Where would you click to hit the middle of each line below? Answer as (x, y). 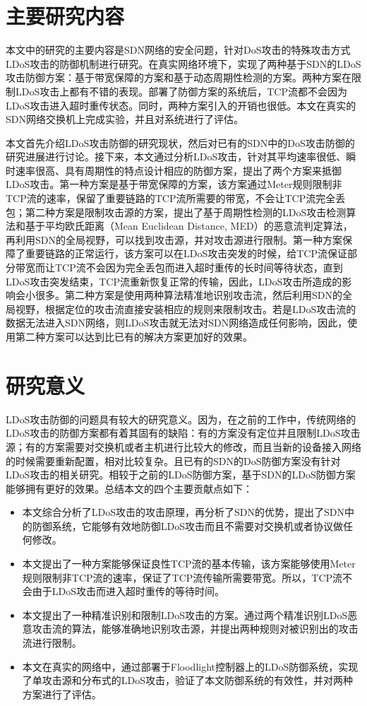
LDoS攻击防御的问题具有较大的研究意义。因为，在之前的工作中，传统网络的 (181, 419)
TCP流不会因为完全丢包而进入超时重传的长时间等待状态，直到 (199, 267)
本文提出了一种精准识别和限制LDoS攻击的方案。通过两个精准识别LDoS (185, 614)
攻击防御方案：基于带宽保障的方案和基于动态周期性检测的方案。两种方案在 (179, 77)
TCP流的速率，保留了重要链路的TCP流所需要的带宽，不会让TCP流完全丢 (176, 198)
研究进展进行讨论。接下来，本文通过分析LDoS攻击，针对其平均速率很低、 (176, 157)
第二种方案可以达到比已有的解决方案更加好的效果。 (134, 336)
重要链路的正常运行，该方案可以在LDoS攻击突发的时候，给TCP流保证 (186, 253)
